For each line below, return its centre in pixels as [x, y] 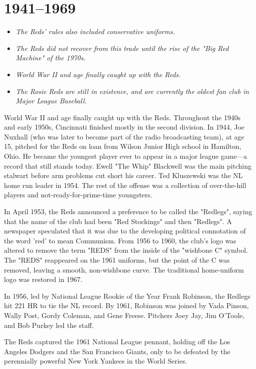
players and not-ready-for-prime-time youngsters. [78, 195]
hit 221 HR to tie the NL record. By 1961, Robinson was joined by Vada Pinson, [127, 305]
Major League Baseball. [51, 101]
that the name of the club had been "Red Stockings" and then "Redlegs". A [118, 221]
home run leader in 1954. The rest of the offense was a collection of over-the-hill [125, 185]
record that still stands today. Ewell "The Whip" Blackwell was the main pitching [128, 165]
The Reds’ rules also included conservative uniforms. [95, 31]
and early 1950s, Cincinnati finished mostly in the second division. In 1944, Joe [124, 127]
